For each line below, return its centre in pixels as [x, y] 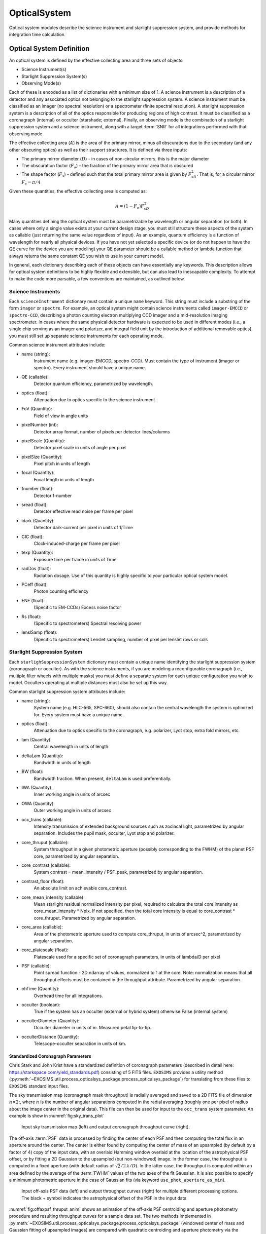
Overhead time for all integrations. [68, 996]
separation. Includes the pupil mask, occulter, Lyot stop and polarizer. [104, 833]
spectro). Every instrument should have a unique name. [90, 368]
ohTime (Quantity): [40, 989]
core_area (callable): [42, 927]
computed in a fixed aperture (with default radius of [62, 1166]
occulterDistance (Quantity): [50, 1037]
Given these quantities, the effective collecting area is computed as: [78, 191]
